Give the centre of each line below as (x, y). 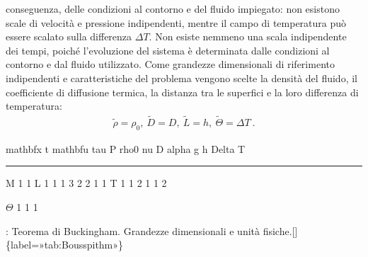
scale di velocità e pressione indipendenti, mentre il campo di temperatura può (176, 22)
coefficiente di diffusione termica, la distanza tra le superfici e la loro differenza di (182, 92)
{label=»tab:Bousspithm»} (65, 245)
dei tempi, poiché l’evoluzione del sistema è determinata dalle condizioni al (168, 50)
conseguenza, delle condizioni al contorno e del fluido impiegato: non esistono (173, 8)
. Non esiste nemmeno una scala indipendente (248, 36)
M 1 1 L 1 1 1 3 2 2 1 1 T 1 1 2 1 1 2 (86, 183)
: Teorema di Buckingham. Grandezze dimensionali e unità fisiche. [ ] (152, 230)
